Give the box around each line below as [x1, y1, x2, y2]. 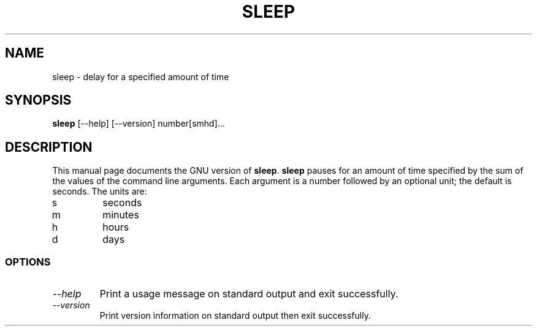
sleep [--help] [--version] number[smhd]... [52, 118, 225, 129]
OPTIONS [5, 255, 51, 268]
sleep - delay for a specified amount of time [52, 71, 229, 82]
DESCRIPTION [5, 139, 93, 155]
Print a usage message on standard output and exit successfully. [99, 288, 398, 300]
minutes [102, 209, 139, 221]
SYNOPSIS [5, 92, 72, 108]
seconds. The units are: [52, 186, 147, 197]
